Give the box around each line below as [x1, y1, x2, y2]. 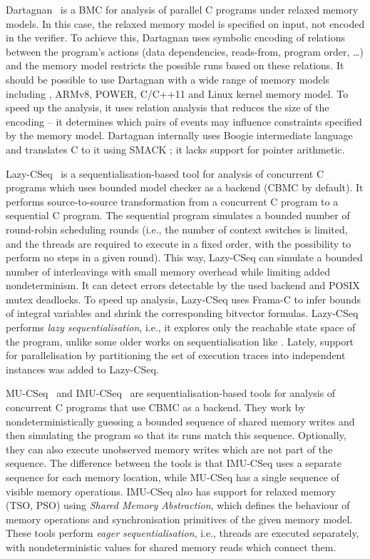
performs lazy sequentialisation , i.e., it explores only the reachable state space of [6, 320, 356, 335]
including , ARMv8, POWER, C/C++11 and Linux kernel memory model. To [6, 86, 349, 101]
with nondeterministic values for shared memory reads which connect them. [6, 539, 336, 554]
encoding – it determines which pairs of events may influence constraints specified [6, 114, 362, 129]
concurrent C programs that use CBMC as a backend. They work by [6, 400, 306, 415]
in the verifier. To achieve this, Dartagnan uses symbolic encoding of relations [6, 30, 345, 45]
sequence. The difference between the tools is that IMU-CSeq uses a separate [6, 455, 342, 470]
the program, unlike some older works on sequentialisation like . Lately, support [6, 333, 354, 348]
